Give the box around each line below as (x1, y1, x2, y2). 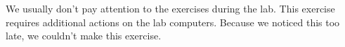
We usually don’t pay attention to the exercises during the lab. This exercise (6, 1, 335, 15)
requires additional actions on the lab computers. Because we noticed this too (6, 15, 340, 29)
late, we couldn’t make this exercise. (6, 28, 162, 43)
